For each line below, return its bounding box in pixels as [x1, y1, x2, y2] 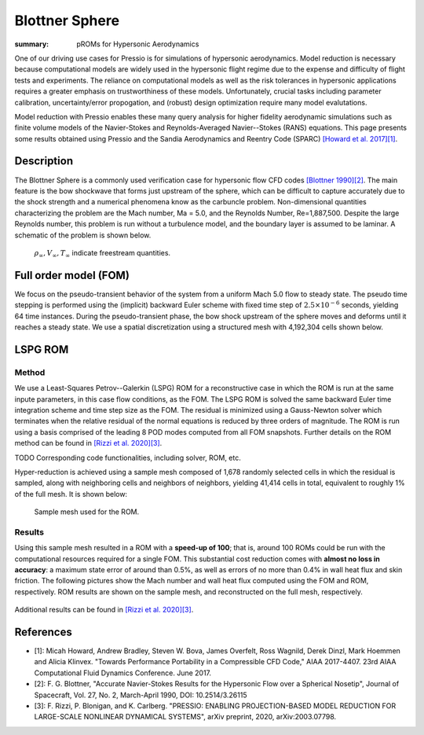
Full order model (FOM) [14, 268, 130, 282]
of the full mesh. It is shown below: [14, 489, 128, 498]
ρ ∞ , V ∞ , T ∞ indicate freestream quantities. [34, 248, 171, 259]
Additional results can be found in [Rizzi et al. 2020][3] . [14, 605, 194, 615]
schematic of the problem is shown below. [14, 230, 152, 240]
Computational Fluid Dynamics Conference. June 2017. [34, 668, 212, 678]
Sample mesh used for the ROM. [34, 507, 140, 516]
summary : [14, 39, 49, 49]
